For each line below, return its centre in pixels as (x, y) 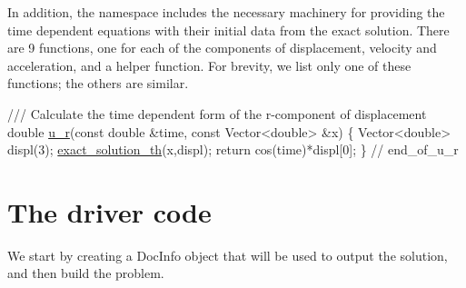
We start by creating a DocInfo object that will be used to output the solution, (228, 255)
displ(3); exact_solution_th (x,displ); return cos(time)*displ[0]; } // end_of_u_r (233, 149)
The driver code (109, 211)
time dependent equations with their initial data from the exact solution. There (228, 30)
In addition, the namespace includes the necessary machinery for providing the (226, 12)
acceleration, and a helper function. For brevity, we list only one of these (209, 65)
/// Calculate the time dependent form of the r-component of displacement (217, 113)
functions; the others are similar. (98, 83)
